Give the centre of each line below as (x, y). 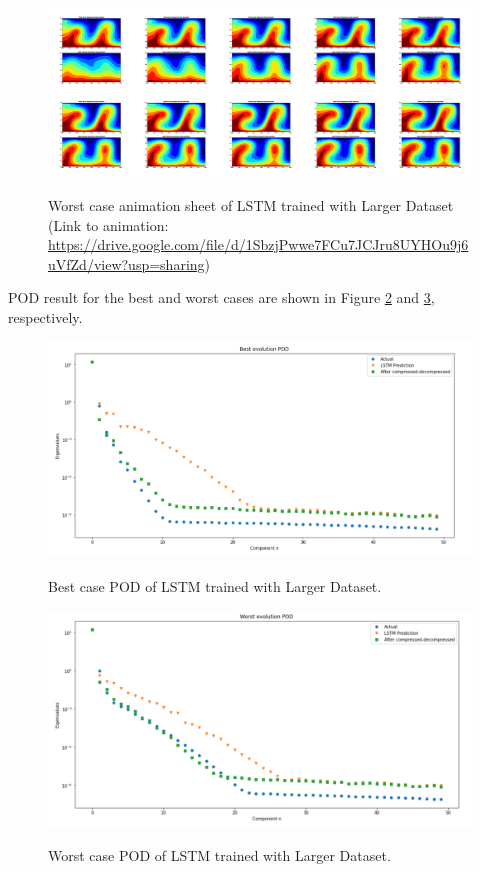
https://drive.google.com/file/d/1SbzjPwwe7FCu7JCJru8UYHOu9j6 (258, 244)
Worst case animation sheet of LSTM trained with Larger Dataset (251, 204)
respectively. (45, 316)
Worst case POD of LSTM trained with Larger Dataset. (219, 855)
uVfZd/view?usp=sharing (126, 263)
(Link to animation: (108, 224)
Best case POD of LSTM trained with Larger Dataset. (215, 585)
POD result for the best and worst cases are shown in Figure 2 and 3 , (221, 297)
